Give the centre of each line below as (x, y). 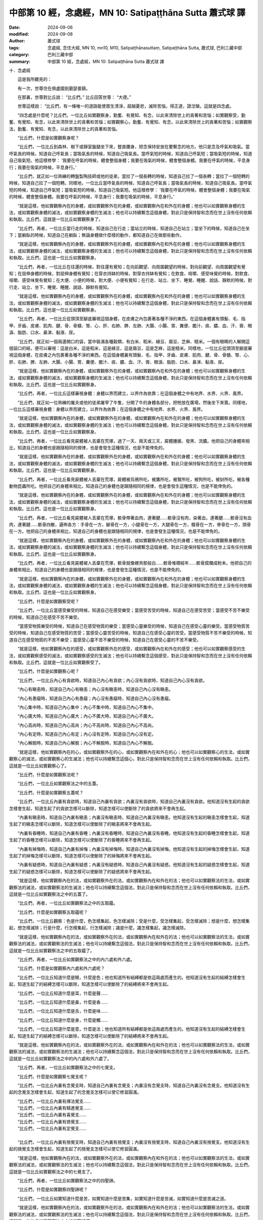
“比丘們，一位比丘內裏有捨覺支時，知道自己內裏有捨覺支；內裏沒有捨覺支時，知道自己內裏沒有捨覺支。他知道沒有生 (134, 1142)
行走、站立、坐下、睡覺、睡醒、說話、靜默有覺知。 (60, 287)
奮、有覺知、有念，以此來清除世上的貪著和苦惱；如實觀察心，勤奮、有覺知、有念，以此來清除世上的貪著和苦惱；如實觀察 (131, 122)
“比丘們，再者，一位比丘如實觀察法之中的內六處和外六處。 (76, 959)
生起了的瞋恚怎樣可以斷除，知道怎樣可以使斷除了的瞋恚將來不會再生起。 (82, 824)
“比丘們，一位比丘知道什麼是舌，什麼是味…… (63, 1011)
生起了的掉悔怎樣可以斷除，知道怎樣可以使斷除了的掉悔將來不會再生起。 (82, 855)
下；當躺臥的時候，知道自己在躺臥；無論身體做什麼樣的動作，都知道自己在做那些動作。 (96, 235)
